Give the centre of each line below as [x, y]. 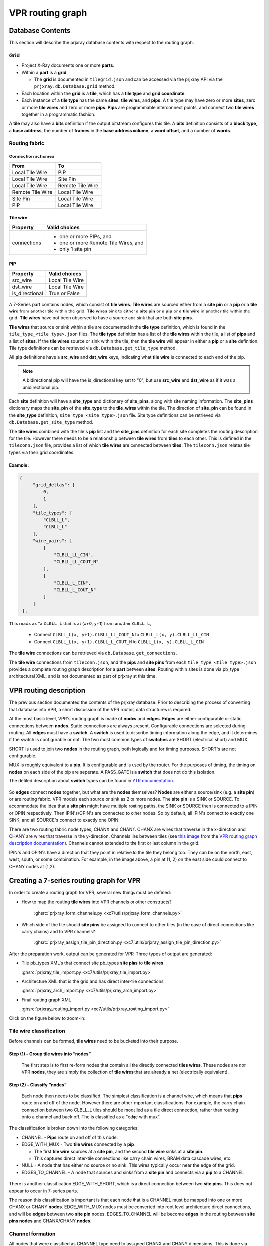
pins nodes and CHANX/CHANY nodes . [50, 1221]
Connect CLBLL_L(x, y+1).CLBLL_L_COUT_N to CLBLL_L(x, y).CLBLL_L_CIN [119, 642]
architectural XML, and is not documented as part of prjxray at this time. [83, 676]
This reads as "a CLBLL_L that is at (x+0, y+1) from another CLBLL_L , [80, 623]
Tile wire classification [37, 1031]
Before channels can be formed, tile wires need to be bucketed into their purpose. [94, 1041]
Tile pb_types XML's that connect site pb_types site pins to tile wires [93, 963]
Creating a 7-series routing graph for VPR [75, 880]
